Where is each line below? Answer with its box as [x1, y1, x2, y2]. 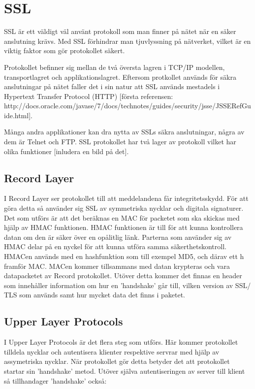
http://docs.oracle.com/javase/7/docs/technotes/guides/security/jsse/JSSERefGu [4, 100, 251, 111]
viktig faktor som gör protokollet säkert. [4, 45, 125, 56]
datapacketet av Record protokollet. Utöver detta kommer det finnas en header [4, 270, 242, 281]
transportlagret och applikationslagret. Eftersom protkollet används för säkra [4, 71, 236, 82]
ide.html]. [4, 110, 32, 120]
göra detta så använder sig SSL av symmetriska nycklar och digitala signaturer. [4, 203, 244, 213]
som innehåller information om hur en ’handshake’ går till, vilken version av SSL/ [4, 280, 251, 290]
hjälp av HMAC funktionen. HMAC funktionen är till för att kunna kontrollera [4, 222, 243, 232]
